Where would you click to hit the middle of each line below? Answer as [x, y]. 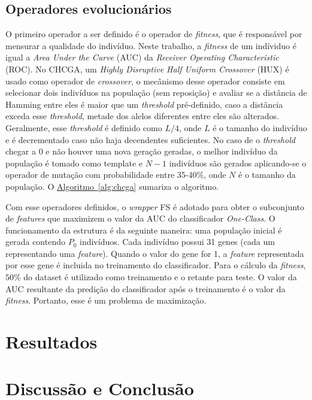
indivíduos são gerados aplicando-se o [238, 163]
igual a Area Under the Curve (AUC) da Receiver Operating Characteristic [142, 57]
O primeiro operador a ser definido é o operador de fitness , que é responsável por [154, 34]
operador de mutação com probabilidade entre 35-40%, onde [116, 175]
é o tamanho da [267, 175]
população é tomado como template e [74, 163]
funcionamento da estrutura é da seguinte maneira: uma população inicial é [144, 230]
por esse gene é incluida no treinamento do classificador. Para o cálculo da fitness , [156, 265]
